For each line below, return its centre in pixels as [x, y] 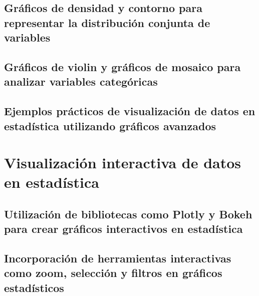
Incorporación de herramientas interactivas [118, 258]
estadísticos [34, 287]
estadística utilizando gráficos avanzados [110, 125]
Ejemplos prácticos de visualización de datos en [130, 111]
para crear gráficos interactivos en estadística [123, 229]
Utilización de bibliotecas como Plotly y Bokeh [128, 214]
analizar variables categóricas [81, 81]
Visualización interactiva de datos [123, 163]
